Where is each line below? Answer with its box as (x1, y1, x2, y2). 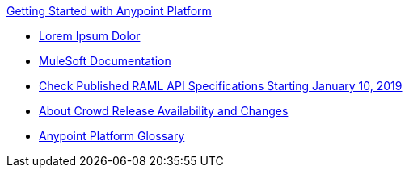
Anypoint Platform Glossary (39, 129, 185, 143)
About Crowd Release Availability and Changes (39, 104, 289, 118)
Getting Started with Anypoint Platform (6, 4, 212, 18)
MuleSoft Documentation (39, 54, 171, 68)
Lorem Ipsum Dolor (39, 29, 141, 43)
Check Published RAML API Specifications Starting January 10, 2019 (39, 79, 403, 93)
